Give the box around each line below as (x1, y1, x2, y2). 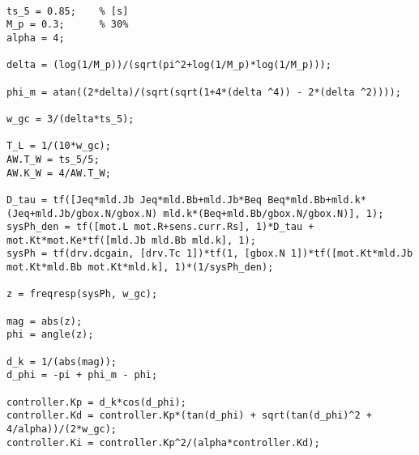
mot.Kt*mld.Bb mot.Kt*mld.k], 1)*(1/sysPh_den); (6, 262, 274, 274)
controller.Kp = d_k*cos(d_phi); (6, 396, 186, 408)
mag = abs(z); (6, 315, 83, 327)
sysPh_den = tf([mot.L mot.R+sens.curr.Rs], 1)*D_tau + (6, 221, 314, 233)
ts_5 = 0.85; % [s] (6, 5, 129, 17)
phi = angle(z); (6, 329, 94, 341)
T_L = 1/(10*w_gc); (6, 140, 111, 152)
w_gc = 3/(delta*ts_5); (6, 113, 135, 125)
